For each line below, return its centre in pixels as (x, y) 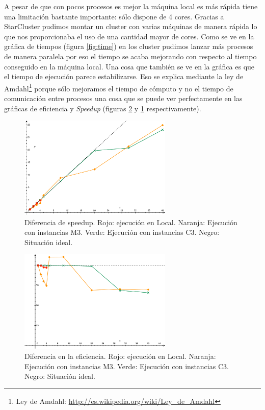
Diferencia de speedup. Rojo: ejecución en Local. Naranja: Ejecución (131, 222)
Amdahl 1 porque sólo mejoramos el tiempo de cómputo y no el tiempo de (119, 87)
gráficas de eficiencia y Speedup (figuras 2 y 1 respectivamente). (103, 108)
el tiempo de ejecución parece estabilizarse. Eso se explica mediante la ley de (124, 76)
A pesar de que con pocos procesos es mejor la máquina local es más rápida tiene (131, 6)
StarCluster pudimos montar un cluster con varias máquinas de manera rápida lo (131, 26)
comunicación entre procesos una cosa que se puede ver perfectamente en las (123, 98)
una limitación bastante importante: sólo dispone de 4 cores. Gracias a (114, 16)
